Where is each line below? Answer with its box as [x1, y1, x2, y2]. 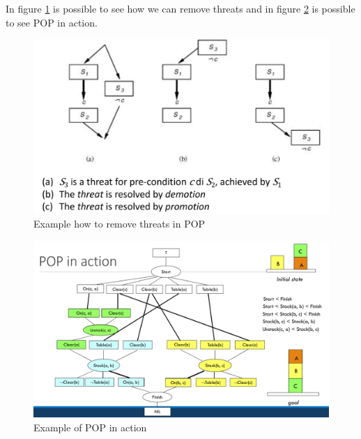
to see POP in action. [6, 15, 98, 29]
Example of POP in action [33, 419, 147, 434]
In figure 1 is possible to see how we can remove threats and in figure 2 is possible [6, 1, 355, 15]
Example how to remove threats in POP [33, 216, 206, 231]
